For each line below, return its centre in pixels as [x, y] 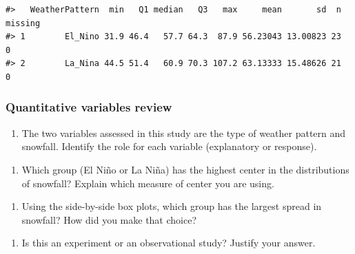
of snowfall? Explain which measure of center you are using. [148, 183]
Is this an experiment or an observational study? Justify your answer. [169, 243]
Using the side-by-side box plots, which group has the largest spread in [172, 206]
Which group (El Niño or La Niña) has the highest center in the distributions [185, 169]
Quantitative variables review [89, 107]
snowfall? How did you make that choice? [109, 219]
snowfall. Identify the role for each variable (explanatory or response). [169, 146]
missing [23, 23]
